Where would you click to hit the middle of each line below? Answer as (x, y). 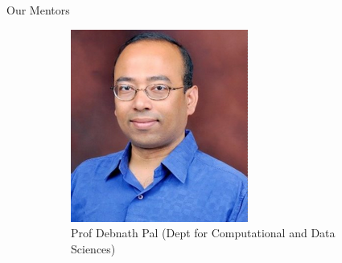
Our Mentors (38, 10)
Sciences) (93, 248)
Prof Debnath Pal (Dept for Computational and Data (203, 233)
